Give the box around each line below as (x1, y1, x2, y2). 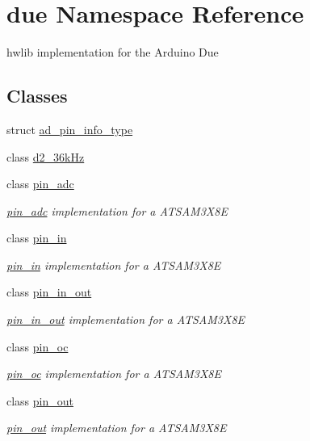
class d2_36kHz (6, 148, 85, 165)
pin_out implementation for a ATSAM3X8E (6, 419, 227, 436)
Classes (6, 83, 68, 108)
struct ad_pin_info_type (6, 120, 133, 137)
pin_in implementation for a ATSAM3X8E (6, 256, 221, 273)
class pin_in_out (6, 283, 92, 300)
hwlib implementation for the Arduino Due (6, 44, 219, 61)
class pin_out (6, 392, 74, 409)
